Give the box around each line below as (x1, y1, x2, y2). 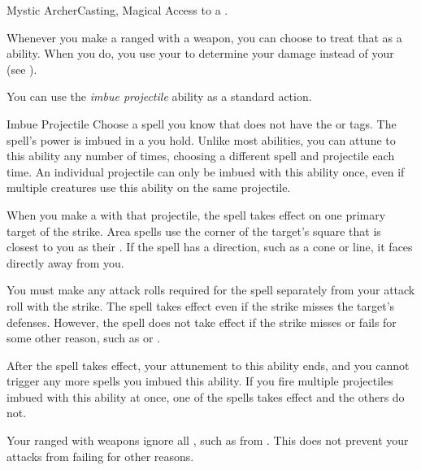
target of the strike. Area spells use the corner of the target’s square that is (7, 222, 381, 239)
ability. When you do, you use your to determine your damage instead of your (7, 45, 394, 62)
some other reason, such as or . (7, 329, 160, 346)
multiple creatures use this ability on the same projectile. (7, 179, 291, 196)
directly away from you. (7, 254, 124, 271)
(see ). (7, 60, 37, 77)
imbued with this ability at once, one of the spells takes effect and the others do (7, 388, 405, 405)
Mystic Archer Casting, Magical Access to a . (7, 2, 228, 18)
